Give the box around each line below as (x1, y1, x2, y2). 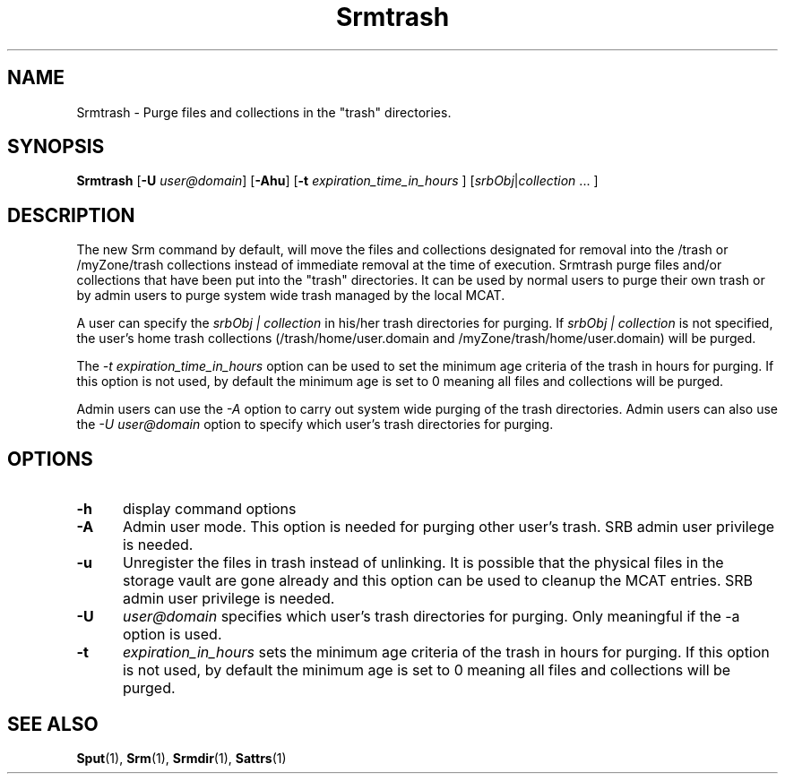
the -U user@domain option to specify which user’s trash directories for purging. (76, 416, 554, 433)
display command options (122, 500, 297, 519)
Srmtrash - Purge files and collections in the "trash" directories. (76, 104, 452, 120)
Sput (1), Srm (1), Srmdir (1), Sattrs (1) (76, 750, 287, 766)
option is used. (122, 625, 222, 644)
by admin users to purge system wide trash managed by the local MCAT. (76, 288, 505, 304)
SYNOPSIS (7, 135, 105, 159)
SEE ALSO (7, 712, 99, 735)
